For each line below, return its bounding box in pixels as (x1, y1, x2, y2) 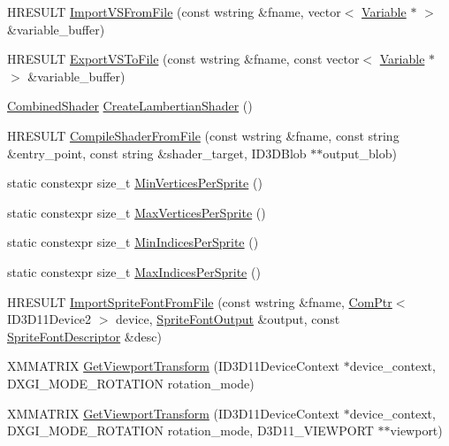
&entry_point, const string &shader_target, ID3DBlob (7, 143, 307, 162)
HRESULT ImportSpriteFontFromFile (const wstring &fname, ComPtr (7, 292, 392, 311)
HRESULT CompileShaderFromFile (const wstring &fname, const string (7, 126, 400, 144)
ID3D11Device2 (7, 310, 92, 328)
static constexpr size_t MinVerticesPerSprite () (7, 173, 263, 192)
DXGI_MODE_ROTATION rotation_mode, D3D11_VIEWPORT (7, 421, 374, 440)
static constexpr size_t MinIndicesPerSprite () (7, 233, 259, 251)
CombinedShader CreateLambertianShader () (7, 96, 253, 115)
